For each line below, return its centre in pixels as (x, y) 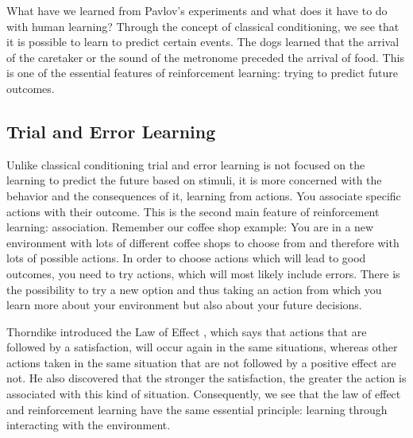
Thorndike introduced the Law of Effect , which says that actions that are (187, 331)
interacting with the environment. (89, 425)
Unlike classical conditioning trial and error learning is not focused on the (186, 164)
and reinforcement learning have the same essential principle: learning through (197, 409)
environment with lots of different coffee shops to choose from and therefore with (203, 242)
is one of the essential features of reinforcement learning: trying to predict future (202, 73)
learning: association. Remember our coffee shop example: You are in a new (190, 227)
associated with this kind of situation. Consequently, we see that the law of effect (204, 394)
